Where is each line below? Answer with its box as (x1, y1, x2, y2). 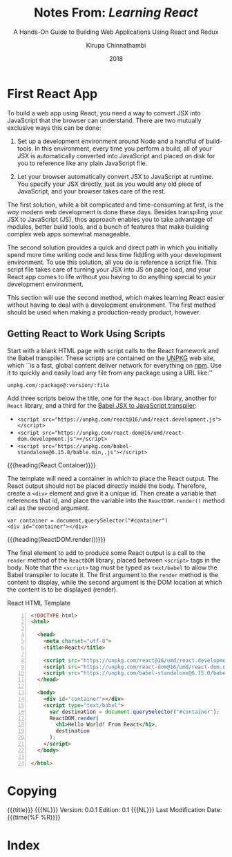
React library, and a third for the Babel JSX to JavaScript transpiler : (7, 401, 197, 409)
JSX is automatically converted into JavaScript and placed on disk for (17, 151, 215, 160)
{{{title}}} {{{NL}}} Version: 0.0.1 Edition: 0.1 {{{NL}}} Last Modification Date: (7, 806, 222, 814)
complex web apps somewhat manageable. (7, 229, 131, 238)
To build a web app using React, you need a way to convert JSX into (7, 109, 202, 117)
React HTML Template (7, 599, 71, 607)
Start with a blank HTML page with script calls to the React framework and (7, 346, 219, 355)
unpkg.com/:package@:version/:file (7, 382, 110, 388)
